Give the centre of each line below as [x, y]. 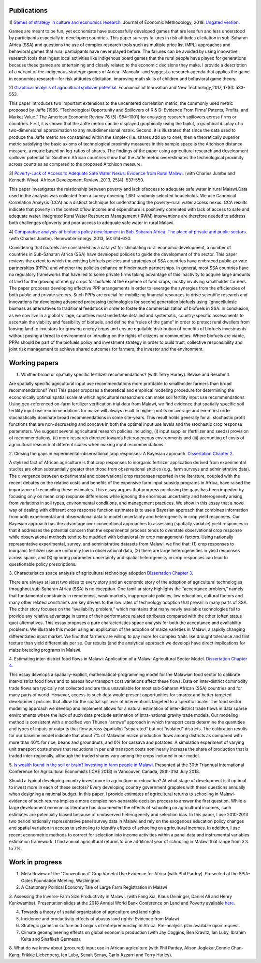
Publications [28, 10]
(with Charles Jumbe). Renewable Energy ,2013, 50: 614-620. [70, 239]
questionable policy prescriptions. [43, 564]
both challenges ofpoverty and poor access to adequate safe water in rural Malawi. [92, 223]
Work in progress [36, 862]
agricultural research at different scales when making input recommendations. [87, 445]
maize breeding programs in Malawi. [45, 650]
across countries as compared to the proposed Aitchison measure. [75, 164]
